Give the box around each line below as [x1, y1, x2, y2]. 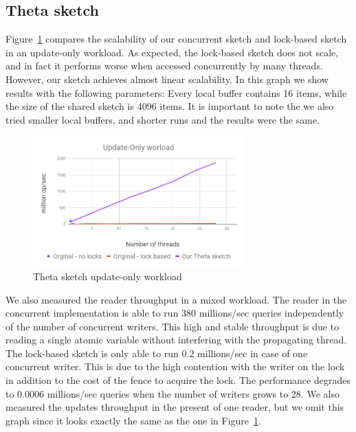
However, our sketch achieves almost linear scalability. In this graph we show [5, 71, 329, 86]
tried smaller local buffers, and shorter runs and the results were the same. [5, 112, 320, 126]
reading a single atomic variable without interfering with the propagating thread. [5, 332, 347, 347]
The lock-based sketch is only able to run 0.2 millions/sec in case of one [5, 345, 308, 360]
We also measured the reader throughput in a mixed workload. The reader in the [5, 292, 347, 306]
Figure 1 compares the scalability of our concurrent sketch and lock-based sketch [5, 32, 347, 46]
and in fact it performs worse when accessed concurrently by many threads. [5, 58, 323, 73]
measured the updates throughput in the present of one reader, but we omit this [5, 400, 344, 414]
